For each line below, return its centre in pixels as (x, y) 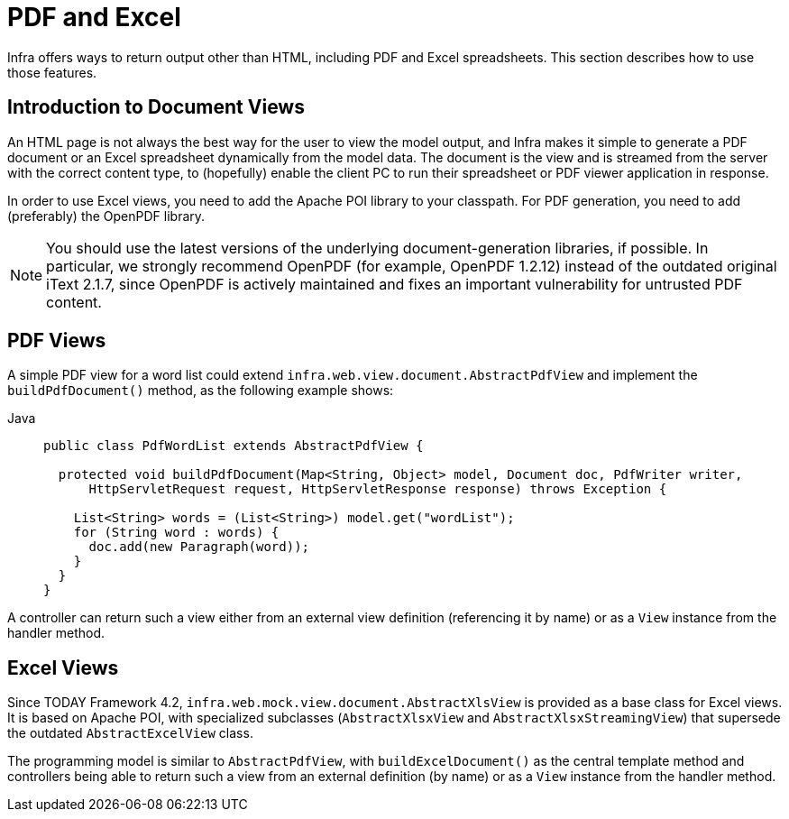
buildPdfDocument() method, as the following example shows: (201, 391)
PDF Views (57, 341)
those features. (52, 72)
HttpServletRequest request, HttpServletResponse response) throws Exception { (378, 489)
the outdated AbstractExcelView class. (130, 733)
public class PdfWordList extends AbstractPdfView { (234, 446)
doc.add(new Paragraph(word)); (199, 547)
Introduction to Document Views (156, 107)
